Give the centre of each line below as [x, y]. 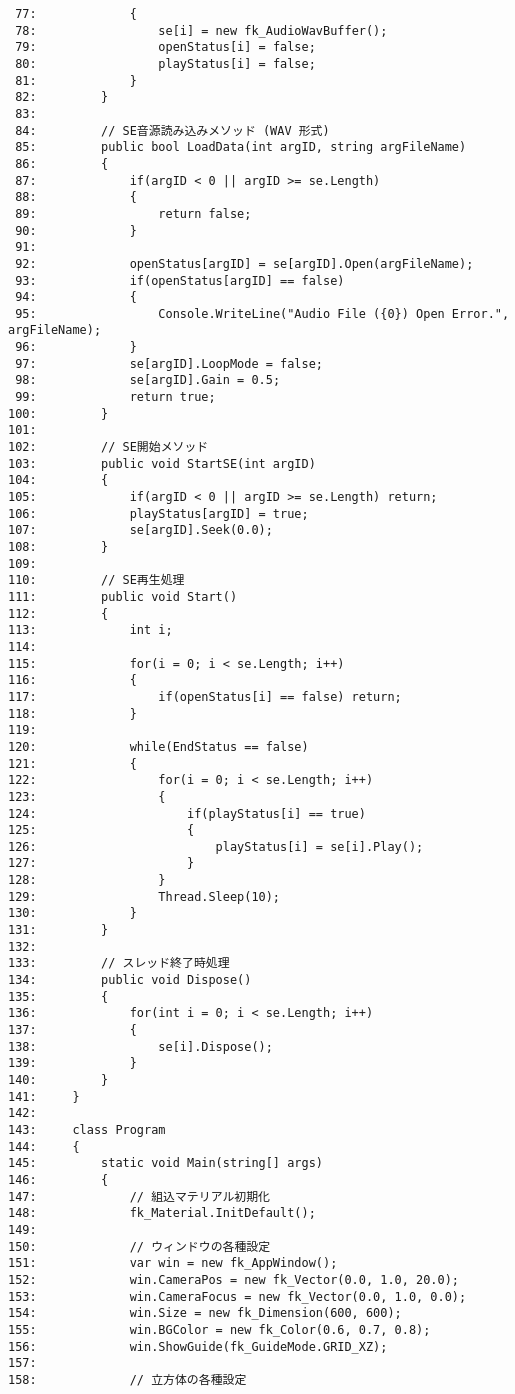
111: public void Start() [123, 596]
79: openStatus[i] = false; [165, 47]
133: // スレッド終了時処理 [119, 963]
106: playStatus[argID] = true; [158, 513]
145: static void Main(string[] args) [165, 1163]
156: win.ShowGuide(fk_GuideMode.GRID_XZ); [198, 1346]
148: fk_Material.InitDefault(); [162, 1213]
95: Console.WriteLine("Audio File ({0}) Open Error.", [262, 313]
